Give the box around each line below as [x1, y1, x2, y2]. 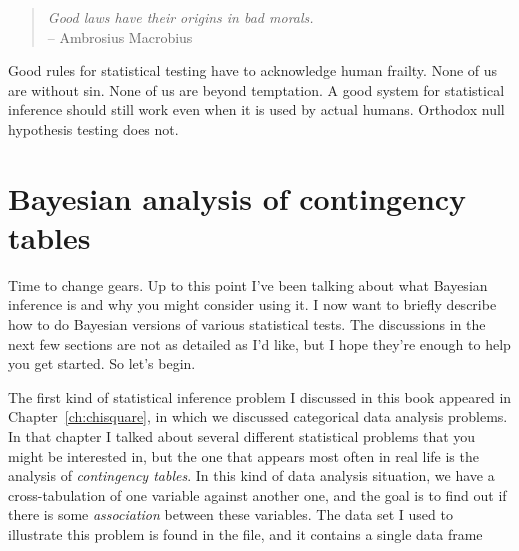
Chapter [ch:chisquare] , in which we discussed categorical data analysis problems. [8, 406, 508, 427]
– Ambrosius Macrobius [47, 26, 193, 47]
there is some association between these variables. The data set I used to [8, 504, 453, 525]
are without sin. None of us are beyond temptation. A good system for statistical [8, 79, 505, 100]
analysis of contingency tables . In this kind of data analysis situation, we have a [8, 465, 495, 486]
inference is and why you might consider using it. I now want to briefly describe [8, 294, 497, 315]
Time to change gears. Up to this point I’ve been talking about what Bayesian [8, 274, 488, 295]
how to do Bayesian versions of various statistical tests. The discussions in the [8, 314, 486, 335]
